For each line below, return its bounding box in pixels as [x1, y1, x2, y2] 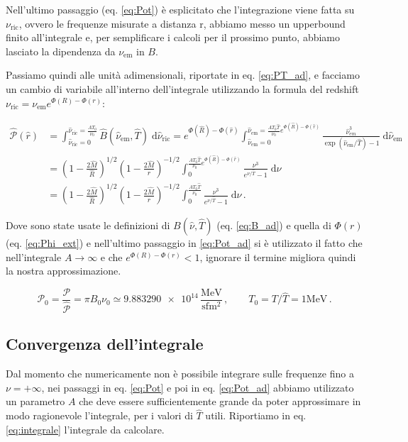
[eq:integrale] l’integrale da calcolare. [6, 421, 165, 436]
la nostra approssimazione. [6, 263, 121, 278]
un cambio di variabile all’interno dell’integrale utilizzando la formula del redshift [6, 81, 359, 96]
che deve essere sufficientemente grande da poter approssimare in [79, 394, 361, 409]
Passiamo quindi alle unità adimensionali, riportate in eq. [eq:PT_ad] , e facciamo [6, 67, 360, 82]
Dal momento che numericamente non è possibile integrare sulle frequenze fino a [6, 366, 354, 381]
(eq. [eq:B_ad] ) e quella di [216, 218, 331, 233]
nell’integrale [6, 249, 62, 264]
